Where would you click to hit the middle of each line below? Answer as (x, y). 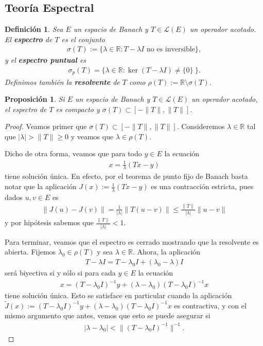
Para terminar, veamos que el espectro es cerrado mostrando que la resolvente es (132, 241)
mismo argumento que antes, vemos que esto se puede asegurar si (108, 315)
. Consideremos (201, 126)
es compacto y (78, 109)
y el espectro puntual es (46, 60)
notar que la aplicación (41, 186)
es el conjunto (83, 39)
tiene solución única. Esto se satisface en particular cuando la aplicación (118, 295)
